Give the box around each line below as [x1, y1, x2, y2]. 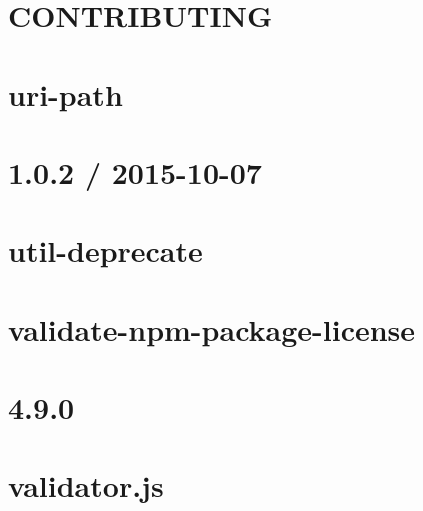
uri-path [8, 73, 123, 114]
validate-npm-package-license [8, 308, 416, 349]
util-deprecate [8, 230, 203, 271]
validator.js [8, 465, 164, 506]
